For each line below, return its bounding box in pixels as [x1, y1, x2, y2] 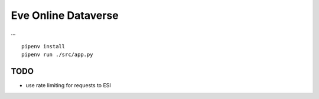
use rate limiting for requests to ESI [25, 82, 112, 89]
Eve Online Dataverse [11, 9, 119, 22]
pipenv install [21, 43, 66, 49]
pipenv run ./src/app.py [21, 51, 93, 58]
